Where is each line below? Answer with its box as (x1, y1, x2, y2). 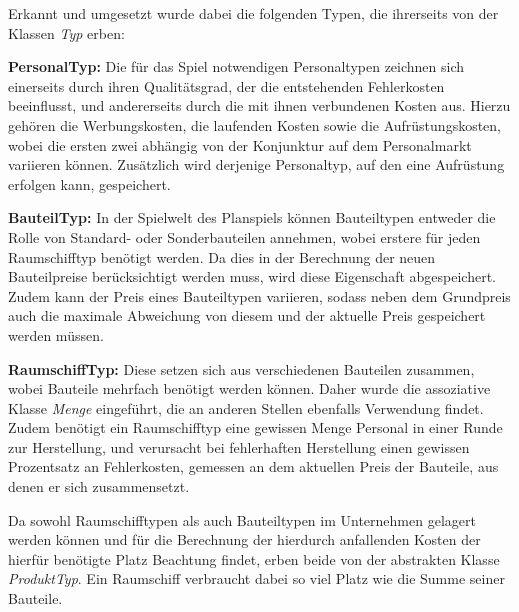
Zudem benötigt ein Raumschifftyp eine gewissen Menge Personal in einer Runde (8, 417, 503, 438)
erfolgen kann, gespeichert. (8, 173, 171, 194)
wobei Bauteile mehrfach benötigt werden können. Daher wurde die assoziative (8, 378, 491, 399)
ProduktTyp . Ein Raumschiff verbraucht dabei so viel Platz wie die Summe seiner (8, 568, 505, 589)
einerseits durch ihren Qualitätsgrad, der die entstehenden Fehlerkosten (8, 75, 445, 96)
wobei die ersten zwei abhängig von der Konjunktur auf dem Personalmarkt (8, 134, 472, 155)
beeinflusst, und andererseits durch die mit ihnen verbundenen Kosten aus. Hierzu (8, 95, 511, 116)
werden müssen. (8, 324, 104, 345)
